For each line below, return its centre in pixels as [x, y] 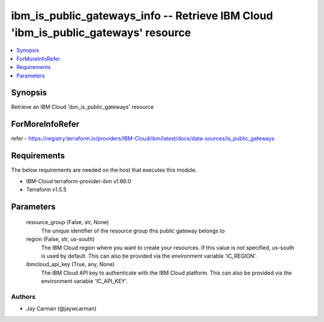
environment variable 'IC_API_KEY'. [85, 281]
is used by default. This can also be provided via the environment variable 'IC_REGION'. [149, 256]
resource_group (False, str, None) [67, 222]
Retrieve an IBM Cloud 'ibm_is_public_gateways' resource [82, 107]
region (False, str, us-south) [61, 239]
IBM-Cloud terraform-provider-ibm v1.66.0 [79, 181]
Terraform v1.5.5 [46, 190]
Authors [23, 296]
